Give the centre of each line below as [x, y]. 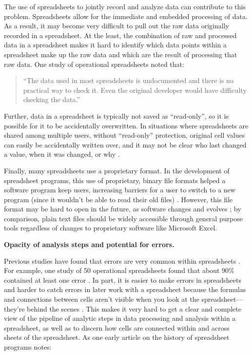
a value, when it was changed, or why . [62, 154]
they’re [14, 308]
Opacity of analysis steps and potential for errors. [89, 244]
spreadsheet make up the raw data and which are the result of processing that [121, 54]
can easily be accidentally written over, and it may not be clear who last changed [125, 144]
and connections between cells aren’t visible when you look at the [102, 299]
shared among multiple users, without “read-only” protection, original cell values [125, 135]
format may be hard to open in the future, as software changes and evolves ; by [123, 209]
